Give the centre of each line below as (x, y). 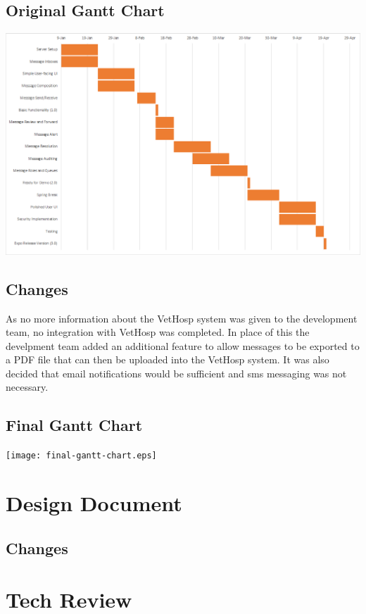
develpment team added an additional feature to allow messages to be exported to (183, 345)
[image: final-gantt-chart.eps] (81, 456)
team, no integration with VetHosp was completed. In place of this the (158, 332)
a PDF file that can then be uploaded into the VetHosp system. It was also (168, 359)
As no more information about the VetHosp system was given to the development (182, 318)
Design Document (94, 503)
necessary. (27, 387)
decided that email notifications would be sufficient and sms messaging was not (176, 373)
